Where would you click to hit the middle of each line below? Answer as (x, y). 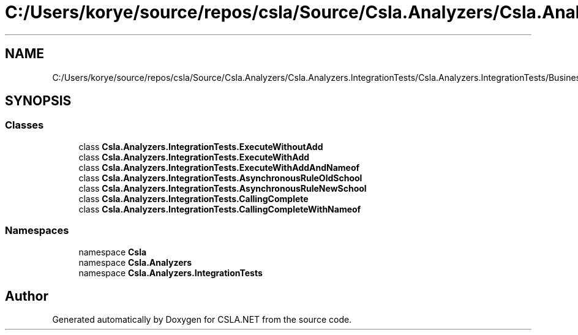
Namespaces (37, 231)
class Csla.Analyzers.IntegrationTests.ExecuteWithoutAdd (201, 146)
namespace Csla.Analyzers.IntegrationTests (171, 273)
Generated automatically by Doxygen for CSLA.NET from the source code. (202, 320)
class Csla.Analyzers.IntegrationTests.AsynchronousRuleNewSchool (223, 188)
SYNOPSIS (38, 101)
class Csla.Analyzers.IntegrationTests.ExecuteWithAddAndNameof (219, 167)
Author (27, 296)
